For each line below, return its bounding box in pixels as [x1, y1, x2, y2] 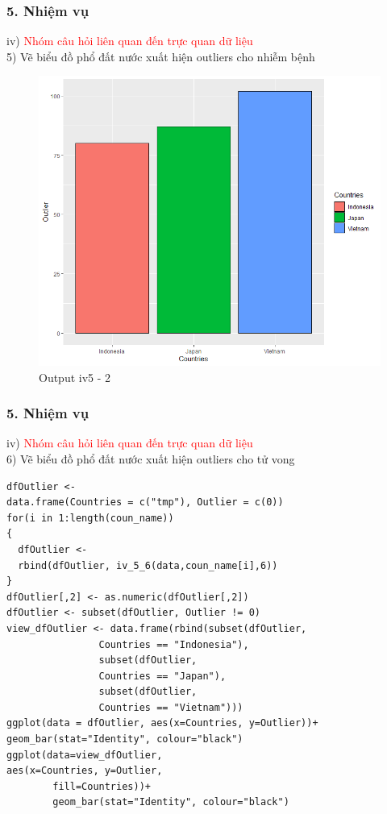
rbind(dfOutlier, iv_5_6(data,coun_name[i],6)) [18, 559, 278, 571]
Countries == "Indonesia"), [98, 638, 249, 650]
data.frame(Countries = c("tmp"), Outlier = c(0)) [6, 496, 284, 509]
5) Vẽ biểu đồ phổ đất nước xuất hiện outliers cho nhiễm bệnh [6, 48, 315, 64]
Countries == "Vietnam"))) [98, 701, 243, 713]
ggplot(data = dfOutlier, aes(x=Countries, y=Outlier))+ [6, 717, 318, 729]
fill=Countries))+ [52, 780, 151, 792]
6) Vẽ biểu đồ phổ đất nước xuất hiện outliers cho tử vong [6, 450, 295, 467]
